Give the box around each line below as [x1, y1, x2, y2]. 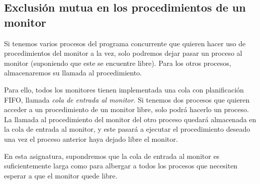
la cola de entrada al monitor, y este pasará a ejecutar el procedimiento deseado [4, 124, 250, 134]
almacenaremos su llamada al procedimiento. [4, 67, 142, 78]
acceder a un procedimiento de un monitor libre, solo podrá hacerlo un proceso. [4, 104, 249, 115]
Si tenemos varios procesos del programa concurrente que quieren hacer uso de [4, 38, 246, 48]
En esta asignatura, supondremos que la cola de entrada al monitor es [4, 150, 220, 161]
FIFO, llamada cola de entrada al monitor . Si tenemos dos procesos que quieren [4, 94, 250, 105]
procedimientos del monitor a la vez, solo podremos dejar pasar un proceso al [4, 48, 242, 58]
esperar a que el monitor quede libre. [4, 170, 118, 180]
